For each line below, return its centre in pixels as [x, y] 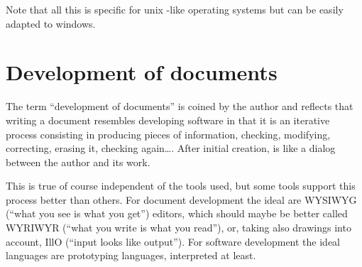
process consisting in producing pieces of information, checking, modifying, [168, 134]
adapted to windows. [51, 23]
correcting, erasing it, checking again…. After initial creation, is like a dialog [171, 148]
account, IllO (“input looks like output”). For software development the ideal [173, 241]
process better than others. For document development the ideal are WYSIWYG [181, 199]
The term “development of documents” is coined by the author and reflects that [180, 106]
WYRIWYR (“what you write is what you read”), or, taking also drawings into [179, 228]
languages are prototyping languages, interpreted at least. [131, 255]
